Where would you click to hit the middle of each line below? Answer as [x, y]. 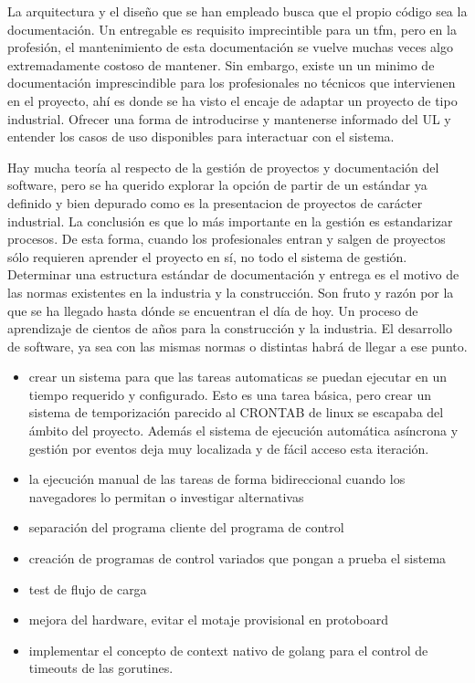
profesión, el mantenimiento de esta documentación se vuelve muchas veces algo [231, 47]
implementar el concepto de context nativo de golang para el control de [228, 650]
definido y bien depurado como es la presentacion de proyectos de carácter [215, 202]
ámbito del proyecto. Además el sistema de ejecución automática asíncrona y [243, 431]
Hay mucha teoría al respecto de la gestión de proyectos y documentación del [223, 167]
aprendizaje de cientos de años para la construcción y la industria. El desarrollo [230, 328]
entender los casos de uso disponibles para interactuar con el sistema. [201, 137]
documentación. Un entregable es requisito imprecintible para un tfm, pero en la [232, 29]
